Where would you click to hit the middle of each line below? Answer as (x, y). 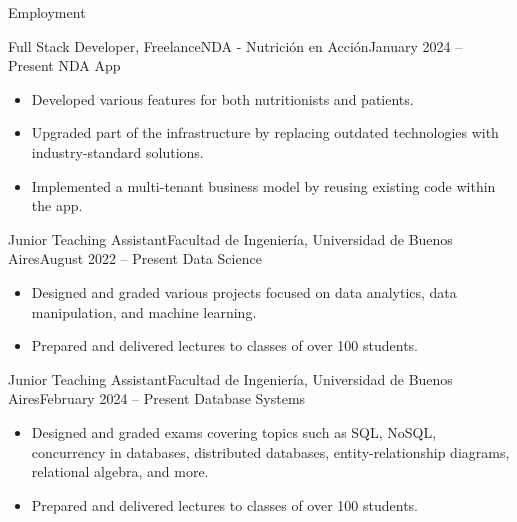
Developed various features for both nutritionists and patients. (222, 98)
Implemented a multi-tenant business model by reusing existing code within (263, 185)
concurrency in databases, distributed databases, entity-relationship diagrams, (270, 451)
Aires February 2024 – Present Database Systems (157, 398)
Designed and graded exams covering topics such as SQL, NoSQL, (234, 431)
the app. (57, 205)
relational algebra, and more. (120, 471)
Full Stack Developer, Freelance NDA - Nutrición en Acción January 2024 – (235, 45)
